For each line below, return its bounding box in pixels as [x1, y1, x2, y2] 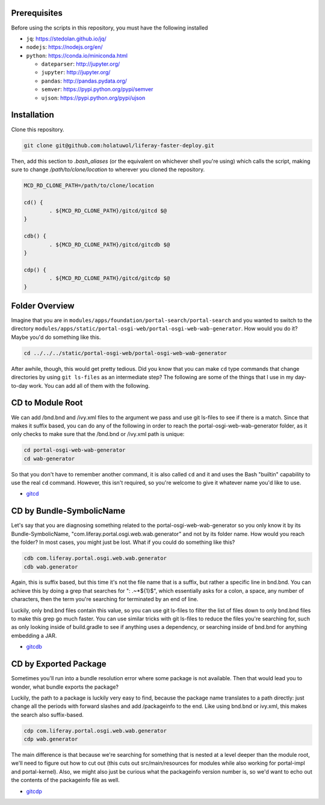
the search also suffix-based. [11, 711, 84, 718]
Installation [11, 110, 54, 120]
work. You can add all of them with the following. [29, 382, 150, 389]
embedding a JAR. [11, 632, 57, 639]
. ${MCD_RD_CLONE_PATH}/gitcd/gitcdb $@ [49, 241, 170, 248]
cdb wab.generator [23, 563, 78, 570]
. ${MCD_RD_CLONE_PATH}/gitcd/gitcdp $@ [49, 275, 170, 282]
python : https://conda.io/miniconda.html [26, 52, 128, 59]
